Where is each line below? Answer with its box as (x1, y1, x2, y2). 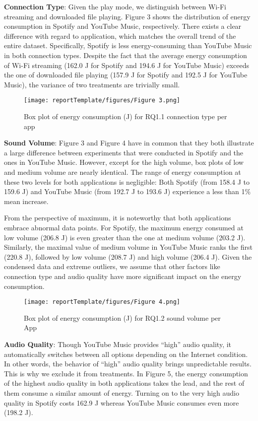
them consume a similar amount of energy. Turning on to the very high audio (4, 387, 239, 398)
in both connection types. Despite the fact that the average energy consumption (4, 50, 247, 60)
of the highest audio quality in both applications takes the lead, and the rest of (4, 378, 245, 388)
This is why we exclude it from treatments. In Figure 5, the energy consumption (4, 368, 248, 378)
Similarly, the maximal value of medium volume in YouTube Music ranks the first (4, 242, 253, 252)
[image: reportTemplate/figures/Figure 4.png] (24, 298, 180, 306)
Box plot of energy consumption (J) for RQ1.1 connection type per (24, 111, 227, 121)
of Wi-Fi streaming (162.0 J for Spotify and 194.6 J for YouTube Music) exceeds (4, 60, 250, 70)
